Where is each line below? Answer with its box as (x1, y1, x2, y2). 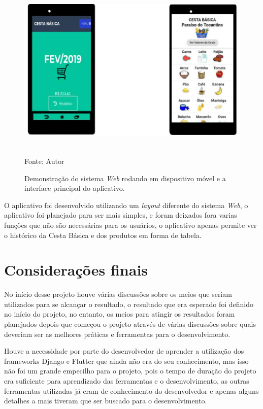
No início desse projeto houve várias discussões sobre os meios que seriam (4, 289, 232, 299)
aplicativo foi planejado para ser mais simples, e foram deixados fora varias (4, 210, 237, 220)
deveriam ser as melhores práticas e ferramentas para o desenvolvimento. (4, 328, 231, 339)
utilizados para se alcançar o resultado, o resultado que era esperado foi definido (4, 298, 254, 309)
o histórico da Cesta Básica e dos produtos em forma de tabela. (4, 229, 202, 240)
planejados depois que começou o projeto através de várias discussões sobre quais (4, 319, 256, 329)
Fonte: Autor (24, 155, 64, 166)
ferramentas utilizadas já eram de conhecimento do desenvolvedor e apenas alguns (4, 385, 259, 396)
